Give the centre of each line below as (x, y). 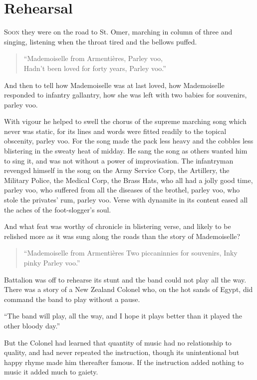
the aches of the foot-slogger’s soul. (58, 209)
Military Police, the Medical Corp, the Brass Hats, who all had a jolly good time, (128, 180)
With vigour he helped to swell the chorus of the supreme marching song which (125, 121)
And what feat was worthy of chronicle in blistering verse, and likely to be (118, 226)
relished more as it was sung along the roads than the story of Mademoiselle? (122, 236)
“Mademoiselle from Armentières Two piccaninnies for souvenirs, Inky (130, 253)
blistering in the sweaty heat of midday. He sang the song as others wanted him (126, 151)
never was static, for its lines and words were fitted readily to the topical (115, 131)
